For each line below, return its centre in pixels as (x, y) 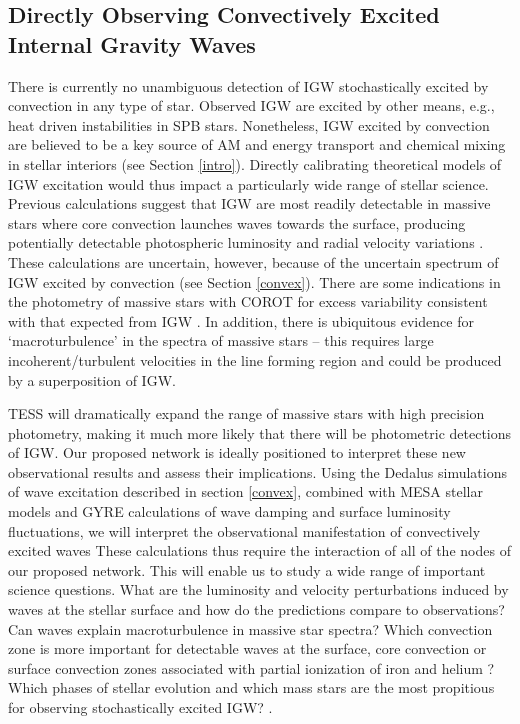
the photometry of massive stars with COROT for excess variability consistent (248, 301)
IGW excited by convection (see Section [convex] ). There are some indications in (254, 281)
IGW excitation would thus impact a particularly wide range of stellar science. (248, 183)
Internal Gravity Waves (132, 43)
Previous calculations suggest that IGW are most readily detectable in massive (249, 203)
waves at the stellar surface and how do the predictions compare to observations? (256, 609)
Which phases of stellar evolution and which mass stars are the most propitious (251, 687)
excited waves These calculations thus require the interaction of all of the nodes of (259, 550)
